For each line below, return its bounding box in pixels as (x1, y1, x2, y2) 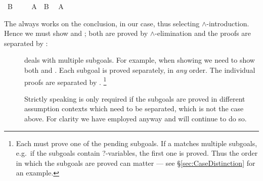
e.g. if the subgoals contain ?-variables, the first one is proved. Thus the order (16, 148, 258, 158)
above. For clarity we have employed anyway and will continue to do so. (24, 113, 247, 123)
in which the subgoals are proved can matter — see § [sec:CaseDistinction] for (16, 157, 255, 168)
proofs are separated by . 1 (24, 75, 107, 87)
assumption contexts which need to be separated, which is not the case (24, 103, 244, 114)
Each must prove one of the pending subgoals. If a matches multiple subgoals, (16, 138, 257, 148)
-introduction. (206, 18, 249, 28)
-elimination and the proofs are (155, 28, 251, 38)
